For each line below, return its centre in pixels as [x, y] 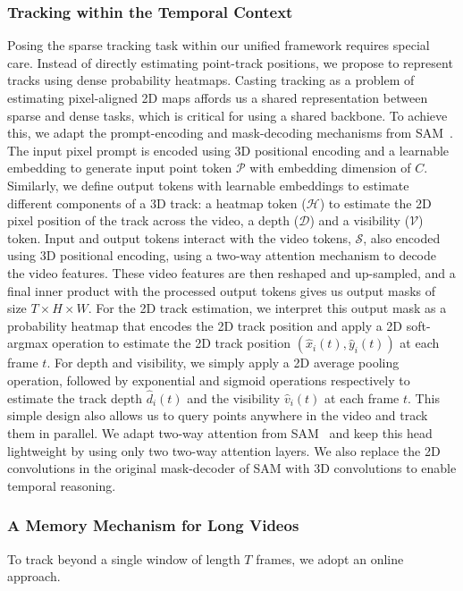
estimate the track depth [75, 397]
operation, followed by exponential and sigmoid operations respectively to [209, 380]
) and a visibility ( [360, 220]
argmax [28, 343]
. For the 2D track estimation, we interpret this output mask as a [267, 308]
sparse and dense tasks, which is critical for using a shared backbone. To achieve [227, 115]
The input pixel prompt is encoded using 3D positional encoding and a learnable [228, 150]
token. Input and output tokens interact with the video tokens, [179, 237]
